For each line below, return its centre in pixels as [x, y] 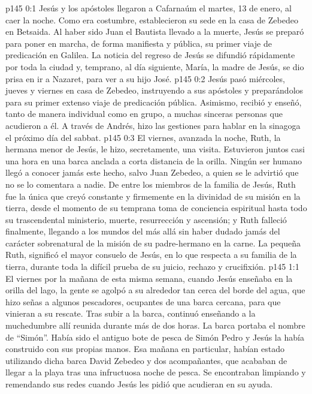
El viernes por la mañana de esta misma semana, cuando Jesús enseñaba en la [149, 278]
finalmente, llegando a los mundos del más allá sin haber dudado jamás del [143, 231]
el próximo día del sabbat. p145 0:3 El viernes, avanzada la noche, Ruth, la [143, 137]
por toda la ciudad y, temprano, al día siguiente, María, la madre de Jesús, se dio [155, 66]
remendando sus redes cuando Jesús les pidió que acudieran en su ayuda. [139, 384]
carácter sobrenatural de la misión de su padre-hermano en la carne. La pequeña [153, 243]
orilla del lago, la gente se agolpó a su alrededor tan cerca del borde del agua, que [155, 290]
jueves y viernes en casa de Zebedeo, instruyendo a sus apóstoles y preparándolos [155, 90]
